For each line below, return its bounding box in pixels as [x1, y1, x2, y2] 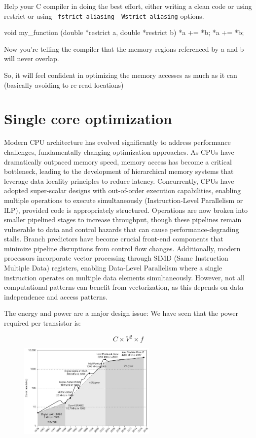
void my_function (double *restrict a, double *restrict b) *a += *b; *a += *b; [4, 27, 244, 37]
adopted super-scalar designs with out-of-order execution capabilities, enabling [4, 185, 241, 196]
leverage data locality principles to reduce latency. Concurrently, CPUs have [4, 175, 234, 186]
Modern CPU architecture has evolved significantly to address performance [4, 137, 231, 147]
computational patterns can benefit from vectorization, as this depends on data [4, 282, 244, 292]
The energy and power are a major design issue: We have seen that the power [4, 308, 238, 318]
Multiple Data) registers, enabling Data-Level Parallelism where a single [4, 263, 222, 273]
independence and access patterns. [4, 291, 108, 302]
